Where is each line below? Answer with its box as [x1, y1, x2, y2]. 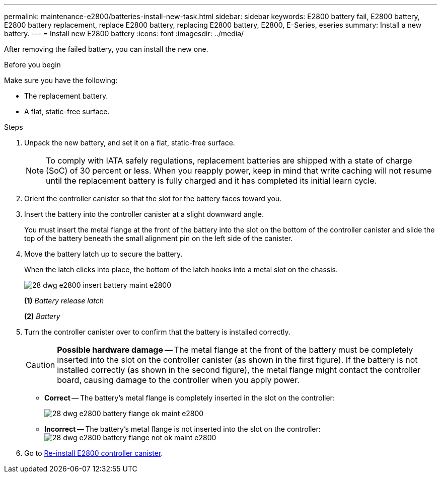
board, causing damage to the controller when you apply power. [57, 375, 300, 385]
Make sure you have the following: [4, 76, 118, 85]
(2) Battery [24, 312, 60, 321]
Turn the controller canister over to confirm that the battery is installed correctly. [24, 328, 290, 336]
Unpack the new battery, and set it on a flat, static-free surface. [24, 138, 235, 147]
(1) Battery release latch [24, 296, 104, 305]
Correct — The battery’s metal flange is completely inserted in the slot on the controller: [44, 393, 335, 402]
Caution [26, 360, 55, 370]
